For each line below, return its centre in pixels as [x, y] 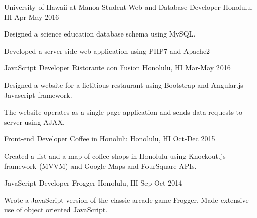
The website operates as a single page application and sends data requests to [123, 112]
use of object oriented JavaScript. [56, 210]
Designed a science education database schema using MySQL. [100, 34]
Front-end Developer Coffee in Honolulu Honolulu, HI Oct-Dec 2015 [110, 139]
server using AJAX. [34, 121]
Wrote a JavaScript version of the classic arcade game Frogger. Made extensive [126, 199]
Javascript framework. [38, 95]
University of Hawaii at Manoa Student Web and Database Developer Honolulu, [129, 7]
